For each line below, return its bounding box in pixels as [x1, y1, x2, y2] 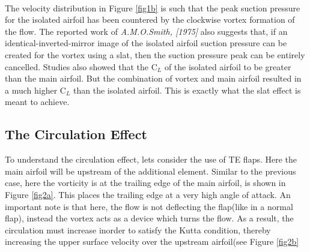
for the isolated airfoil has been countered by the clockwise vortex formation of [5, 13, 295, 26]
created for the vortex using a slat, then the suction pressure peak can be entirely [5, 48, 305, 61]
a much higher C [5, 83, 66, 96]
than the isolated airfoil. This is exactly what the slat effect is [73, 83, 301, 96]
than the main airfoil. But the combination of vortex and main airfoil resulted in [5, 72, 302, 85]
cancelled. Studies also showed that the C [5, 60, 157, 73]
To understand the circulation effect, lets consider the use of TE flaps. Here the [5, 153, 297, 166]
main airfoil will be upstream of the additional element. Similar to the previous [5, 164, 296, 177]
